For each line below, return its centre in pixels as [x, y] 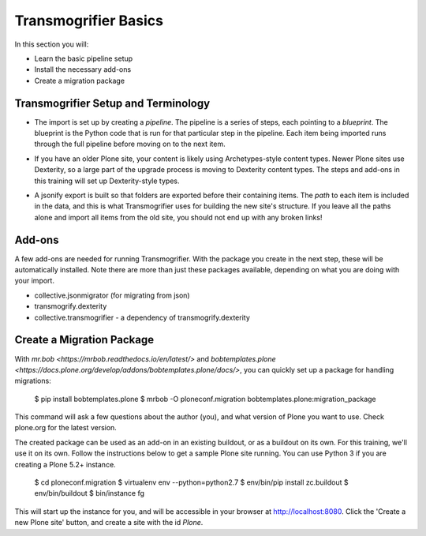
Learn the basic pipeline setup [84, 58]
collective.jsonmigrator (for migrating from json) [112, 295]
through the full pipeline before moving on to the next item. [130, 144]
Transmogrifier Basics [89, 21]
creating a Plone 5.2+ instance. [65, 464]
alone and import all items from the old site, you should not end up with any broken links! [178, 217]
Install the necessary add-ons [83, 69]
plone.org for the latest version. [66, 428]
